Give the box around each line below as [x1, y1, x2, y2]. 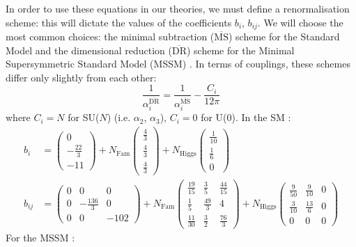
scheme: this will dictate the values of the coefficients [6, 15, 232, 29]
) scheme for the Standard [228, 29, 340, 44]
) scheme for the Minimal [186, 42, 295, 57]
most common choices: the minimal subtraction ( [6, 29, 215, 44]
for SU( [68, 110, 100, 125]
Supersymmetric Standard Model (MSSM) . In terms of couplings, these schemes [6, 56, 350, 71]
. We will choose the [257, 15, 343, 29]
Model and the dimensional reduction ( [6, 42, 172, 57]
